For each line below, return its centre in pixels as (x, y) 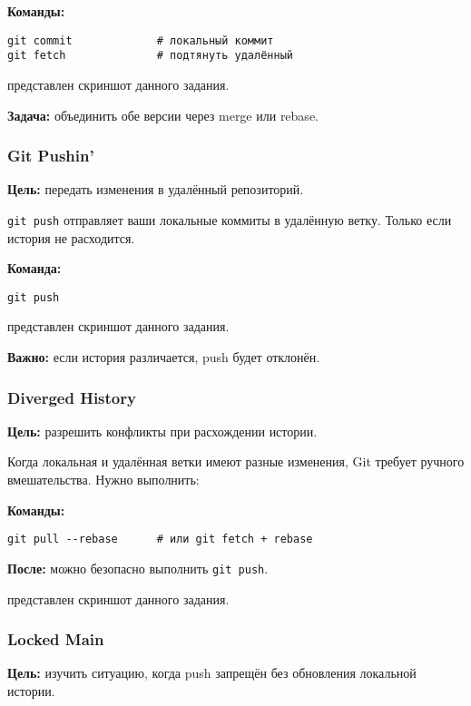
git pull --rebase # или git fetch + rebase (160, 539)
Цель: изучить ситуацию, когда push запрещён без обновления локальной (212, 673)
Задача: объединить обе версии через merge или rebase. (163, 115)
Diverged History (72, 397)
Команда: (34, 268)
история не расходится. (71, 237)
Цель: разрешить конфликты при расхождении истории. (162, 431)
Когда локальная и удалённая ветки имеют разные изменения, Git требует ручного (236, 461)
